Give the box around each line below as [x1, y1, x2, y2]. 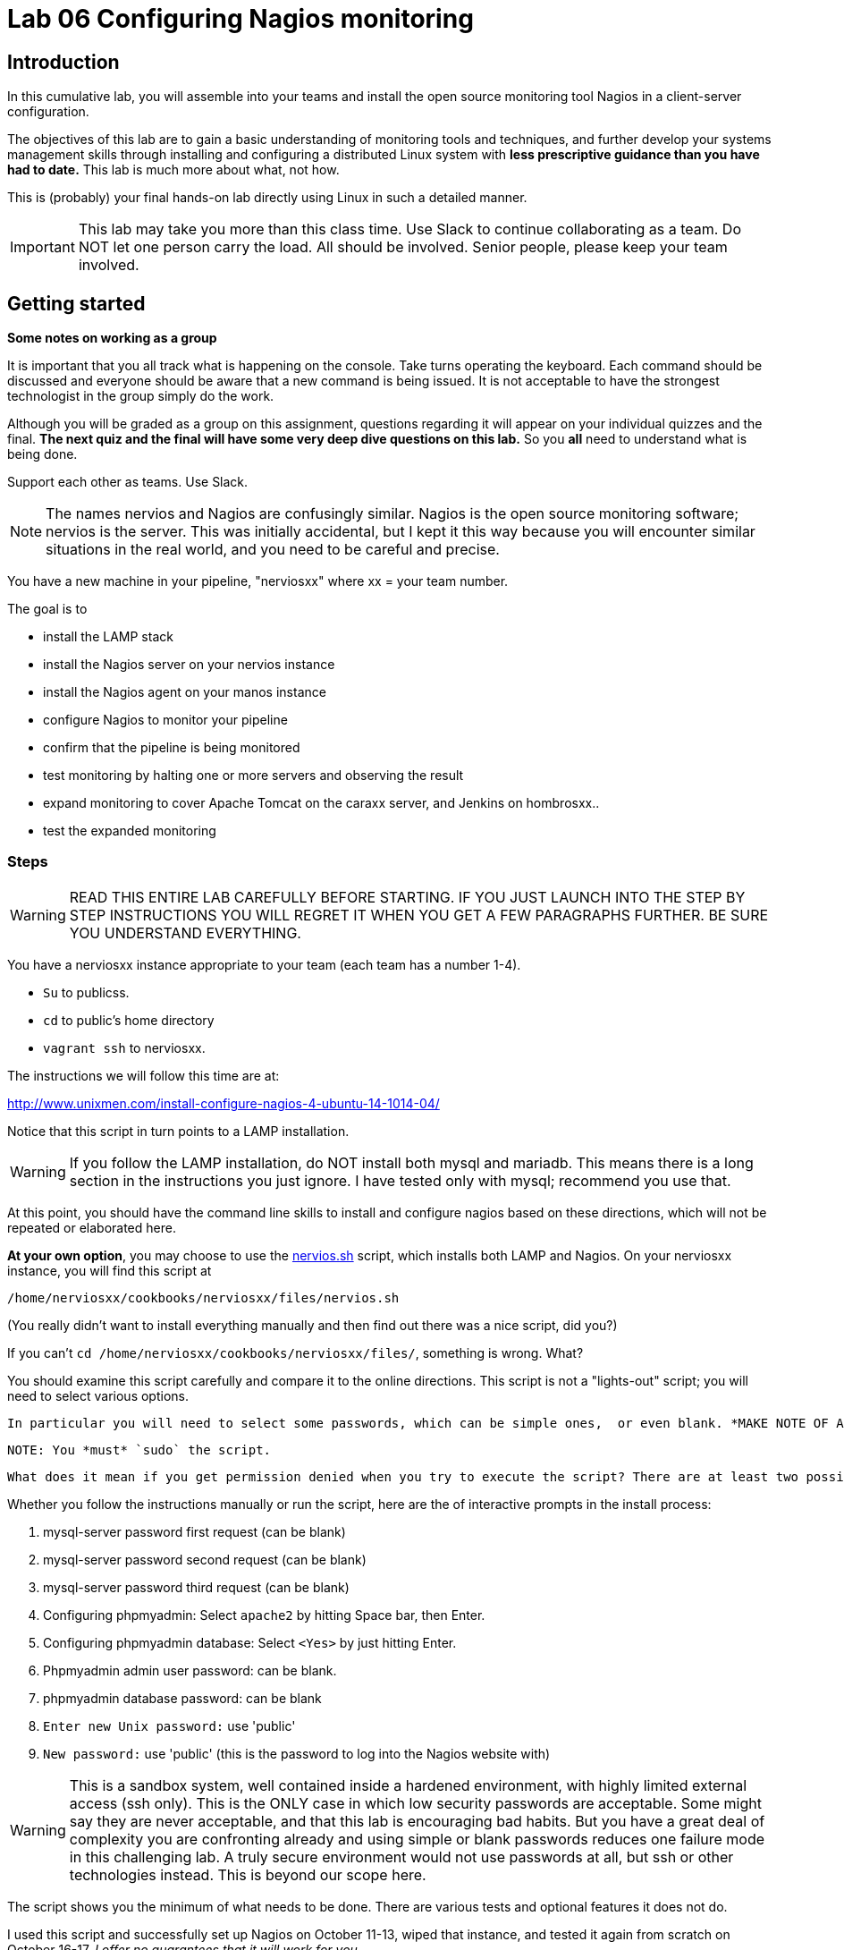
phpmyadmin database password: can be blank [43, 1690, 322, 1706]
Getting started [7, 292, 146, 315]
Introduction [7, 50, 120, 73]
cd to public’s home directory [43, 1012, 215, 1028]
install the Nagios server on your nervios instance [43, 657, 335, 673]
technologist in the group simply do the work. [7, 388, 274, 404]
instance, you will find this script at [7, 1262, 212, 1278]
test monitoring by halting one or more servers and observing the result [43, 767, 464, 784]
